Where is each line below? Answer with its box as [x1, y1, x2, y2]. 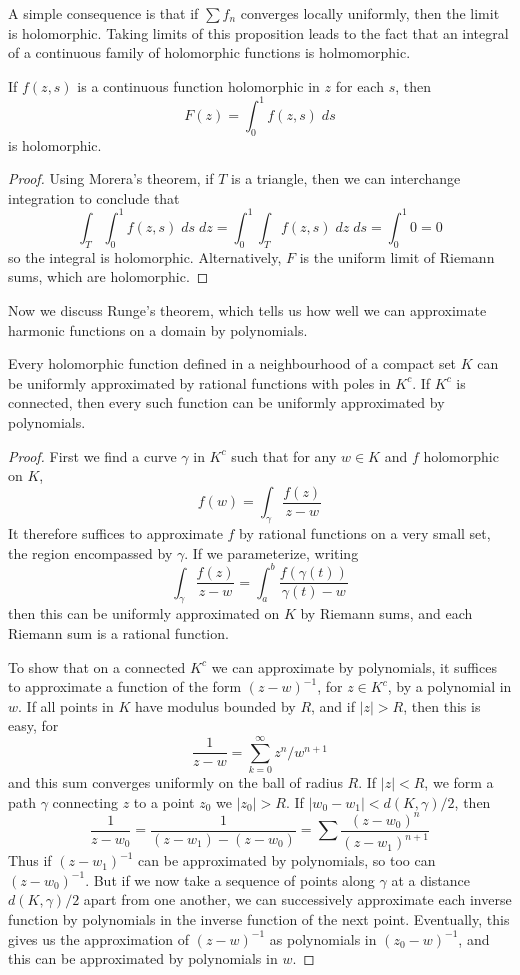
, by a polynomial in [387, 676, 512, 697]
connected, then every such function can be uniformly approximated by [8, 392, 445, 413]
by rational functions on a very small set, [239, 522, 491, 543]
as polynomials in [269, 928, 377, 949]
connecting [52, 791, 118, 812]
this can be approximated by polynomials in [8, 948, 278, 969]
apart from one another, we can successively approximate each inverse [83, 889, 512, 910]
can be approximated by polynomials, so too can [138, 850, 436, 871]
